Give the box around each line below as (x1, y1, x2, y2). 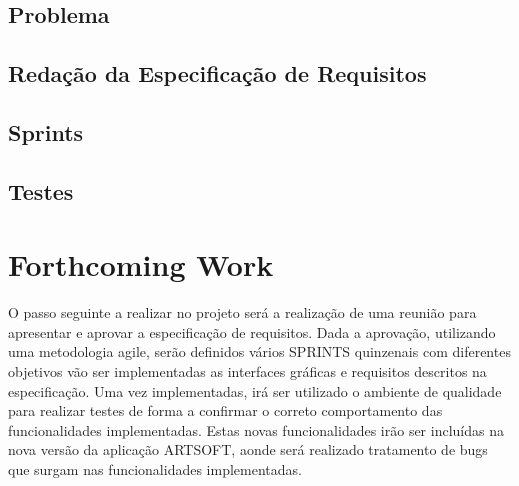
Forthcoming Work (8, 244, 274, 285)
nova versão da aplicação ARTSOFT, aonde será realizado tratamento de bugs (8, 439, 488, 460)
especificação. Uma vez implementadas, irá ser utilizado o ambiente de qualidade (8, 380, 502, 401)
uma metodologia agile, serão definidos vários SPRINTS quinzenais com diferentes (8, 341, 511, 362)
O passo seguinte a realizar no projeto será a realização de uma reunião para (8, 302, 477, 323)
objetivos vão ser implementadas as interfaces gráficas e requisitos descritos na (8, 361, 487, 382)
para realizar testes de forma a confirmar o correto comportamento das (8, 400, 443, 421)
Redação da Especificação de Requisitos (8, 58, 427, 89)
